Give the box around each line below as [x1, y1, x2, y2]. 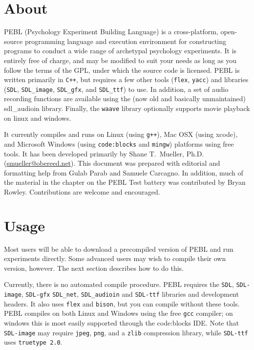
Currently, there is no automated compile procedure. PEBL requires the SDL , [4, 279, 234, 289]
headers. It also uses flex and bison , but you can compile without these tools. [4, 298, 240, 308]
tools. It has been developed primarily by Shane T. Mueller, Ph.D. [4, 148, 204, 158]
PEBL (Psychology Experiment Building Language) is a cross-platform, [4, 26, 218, 37]
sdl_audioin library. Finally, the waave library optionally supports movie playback [4, 103, 250, 113]
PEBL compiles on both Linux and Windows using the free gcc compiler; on [4, 308, 233, 318]
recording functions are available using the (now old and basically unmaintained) [4, 93, 246, 104]
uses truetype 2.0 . [4, 337, 63, 347]
